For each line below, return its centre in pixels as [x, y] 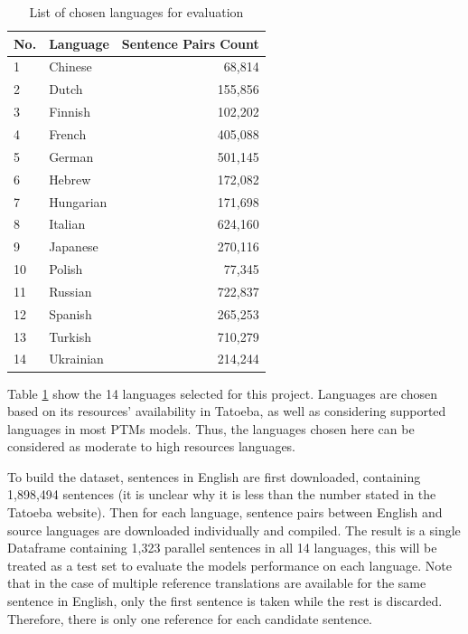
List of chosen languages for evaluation [136, 12]
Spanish [70, 313]
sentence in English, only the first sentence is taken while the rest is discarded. [225, 601]
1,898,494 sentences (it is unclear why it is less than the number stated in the [222, 494]
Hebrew [70, 179]
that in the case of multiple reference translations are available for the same [217, 583]
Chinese [70, 66]
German [71, 156]
